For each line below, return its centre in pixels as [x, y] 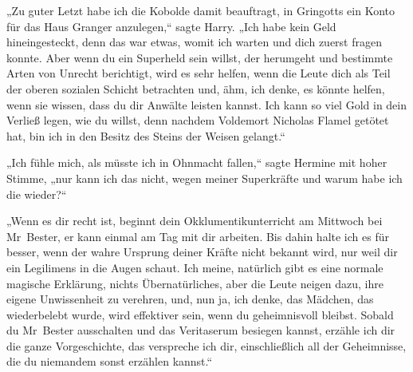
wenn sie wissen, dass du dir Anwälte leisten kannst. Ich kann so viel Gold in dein [207, 104]
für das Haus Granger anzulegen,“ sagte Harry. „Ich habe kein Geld [171, 26]
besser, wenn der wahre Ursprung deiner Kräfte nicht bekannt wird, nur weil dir [202, 252]
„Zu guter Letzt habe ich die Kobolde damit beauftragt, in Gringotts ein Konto [201, 10]
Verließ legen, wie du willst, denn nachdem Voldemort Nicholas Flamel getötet [198, 120]
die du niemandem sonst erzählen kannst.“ [110, 361]
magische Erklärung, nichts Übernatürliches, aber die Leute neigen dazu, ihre [195, 283]
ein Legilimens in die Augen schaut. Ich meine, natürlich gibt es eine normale [195, 267]
